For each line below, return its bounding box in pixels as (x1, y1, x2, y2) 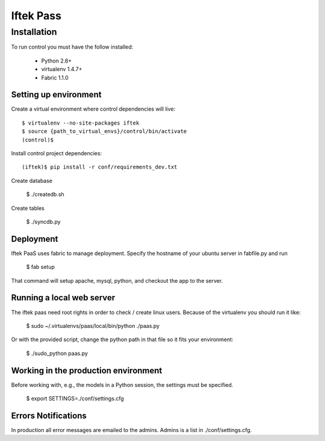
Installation (11, 26, 57, 37)
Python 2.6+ (41, 57, 72, 64)
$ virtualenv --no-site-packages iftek (22, 119, 140, 126)
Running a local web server (11, 292, 116, 303)
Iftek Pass (11, 9, 61, 22)
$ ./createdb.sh (26, 191, 64, 198)
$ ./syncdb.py (26, 218, 61, 225)
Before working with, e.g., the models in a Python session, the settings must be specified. (11, 381, 234, 388)
